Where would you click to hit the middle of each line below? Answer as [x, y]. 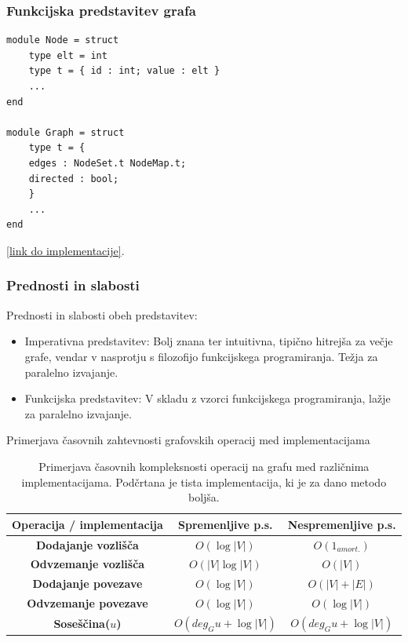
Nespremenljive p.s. [342, 524]
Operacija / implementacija [87, 524]
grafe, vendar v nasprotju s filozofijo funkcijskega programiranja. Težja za [201, 356]
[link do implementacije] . [66, 250]
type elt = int [68, 55]
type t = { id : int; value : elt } [124, 71]
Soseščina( [82, 624]
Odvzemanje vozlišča [87, 564]
